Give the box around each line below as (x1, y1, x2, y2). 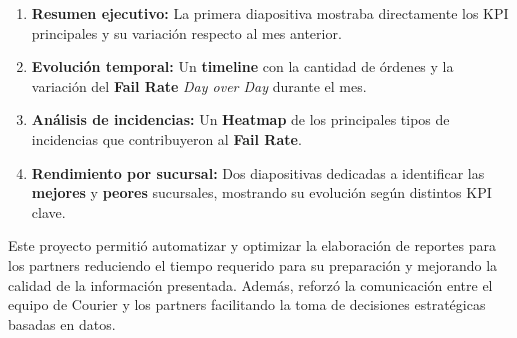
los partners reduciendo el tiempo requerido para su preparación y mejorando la (8, 254, 498, 275)
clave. (31, 201, 66, 222)
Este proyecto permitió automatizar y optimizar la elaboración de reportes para (8, 235, 496, 256)
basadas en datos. (8, 313, 116, 334)
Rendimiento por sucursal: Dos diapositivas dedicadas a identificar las (31, 162, 485, 183)
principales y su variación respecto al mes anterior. (31, 22, 342, 43)
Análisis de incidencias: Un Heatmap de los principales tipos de (31, 109, 450, 130)
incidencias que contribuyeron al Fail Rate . (31, 128, 302, 149)
